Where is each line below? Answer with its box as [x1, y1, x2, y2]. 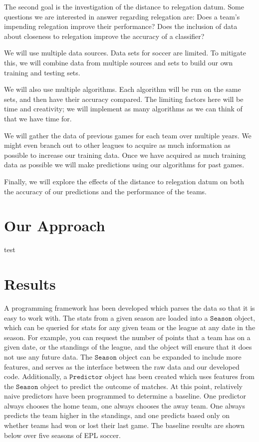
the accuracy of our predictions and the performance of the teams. [4, 186, 207, 196]
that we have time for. [4, 113, 72, 123]
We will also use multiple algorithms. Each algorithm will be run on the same [4, 84, 241, 94]
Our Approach [4, 215, 105, 236]
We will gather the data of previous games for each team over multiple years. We [4, 130, 252, 140]
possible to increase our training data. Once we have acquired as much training [4, 149, 246, 160]
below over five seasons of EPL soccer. [4, 430, 121, 440]
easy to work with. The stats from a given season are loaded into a [4, 312, 208, 323]
